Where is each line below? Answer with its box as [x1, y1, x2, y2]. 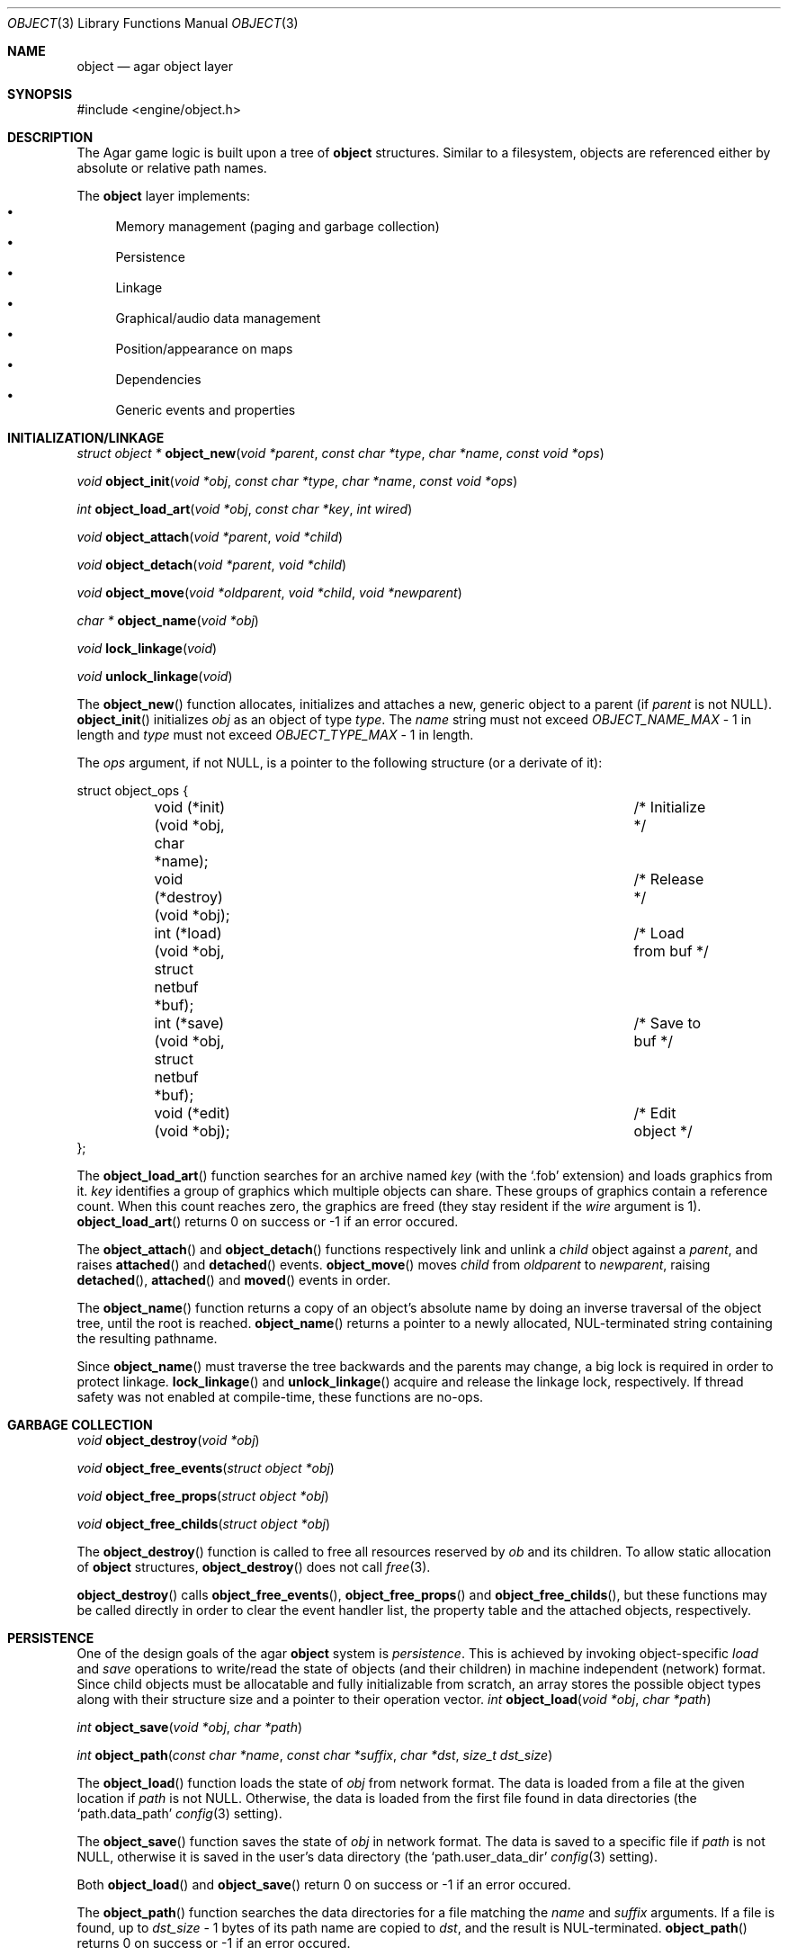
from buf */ [633, 942, 709, 960]
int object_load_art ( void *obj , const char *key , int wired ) [76, 501, 413, 516]
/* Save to [633, 1014, 702, 1032]
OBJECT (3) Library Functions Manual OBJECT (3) [7, 15, 299, 31]
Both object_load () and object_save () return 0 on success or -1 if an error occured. [76, 1877, 571, 1892]
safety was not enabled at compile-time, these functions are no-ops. [76, 1389, 484, 1404]
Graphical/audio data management [115, 310, 321, 326]
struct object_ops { [76, 783, 189, 798]
